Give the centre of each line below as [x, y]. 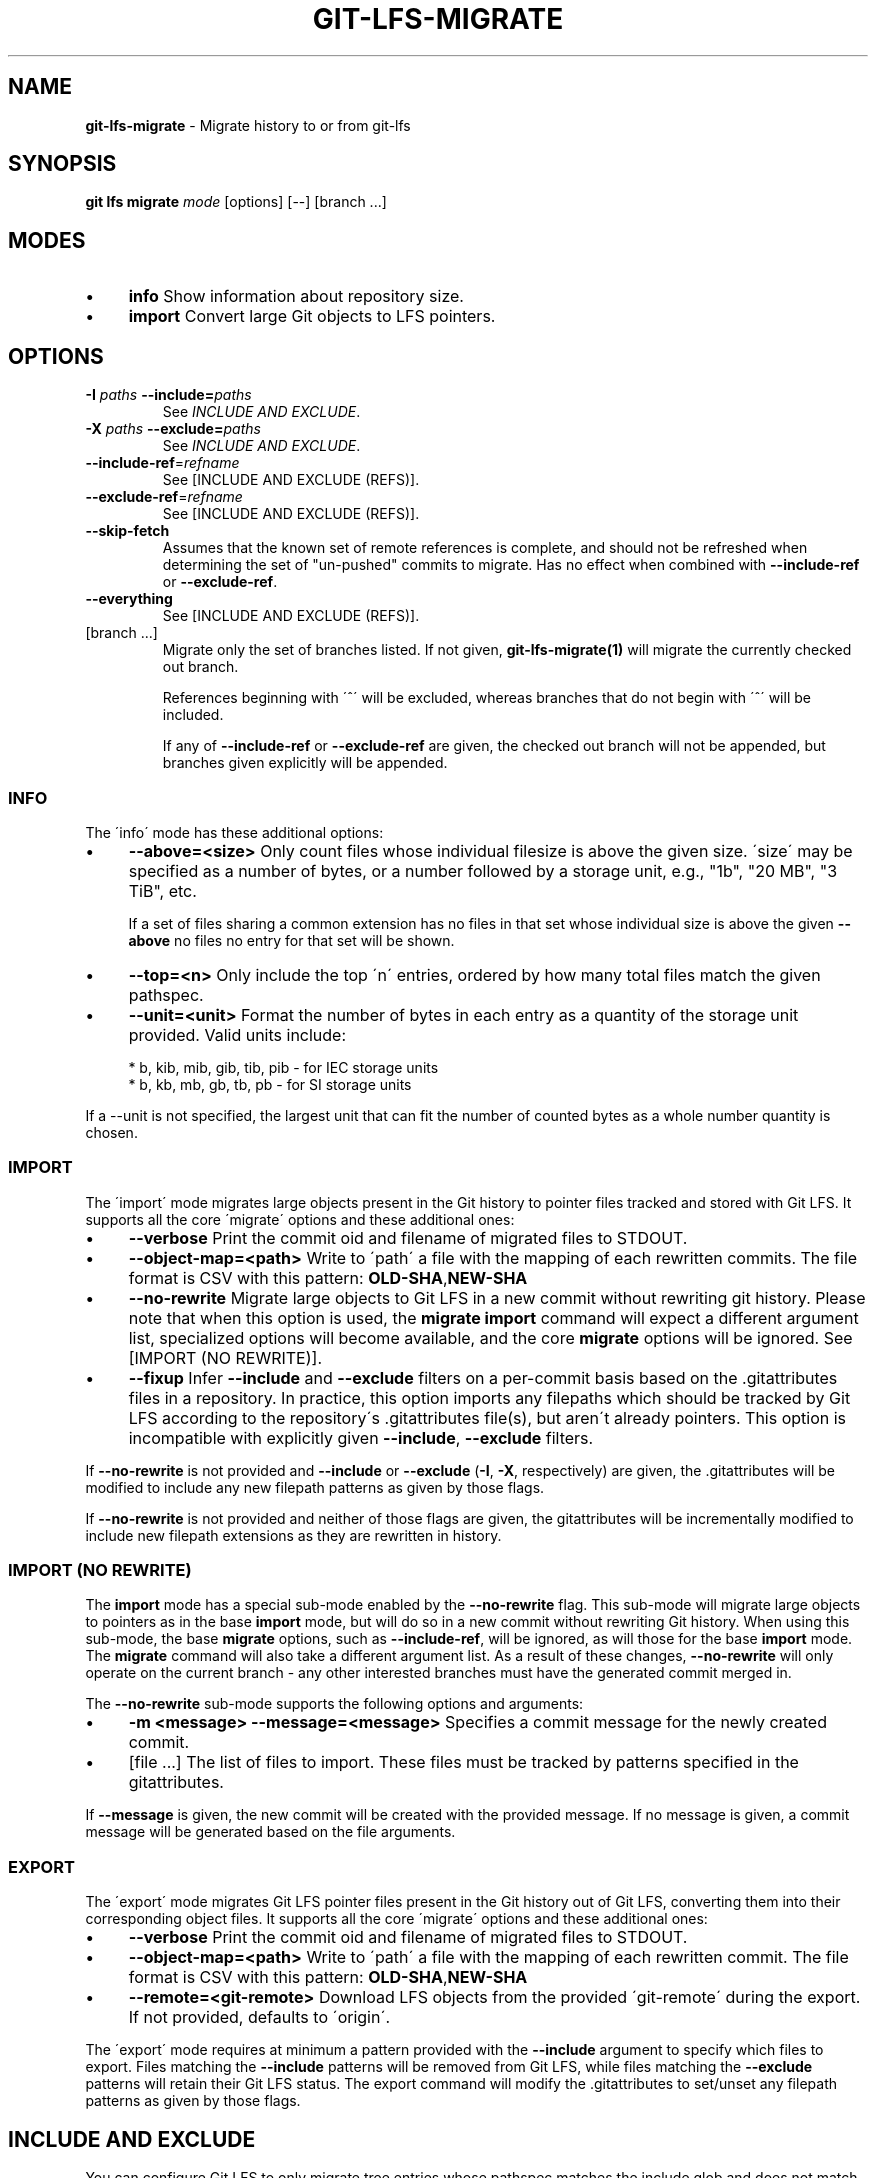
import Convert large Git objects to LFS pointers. [312, 316]
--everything [129, 599]
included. [193, 715]
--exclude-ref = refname [164, 497]
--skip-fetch [127, 531]
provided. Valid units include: [237, 1034]
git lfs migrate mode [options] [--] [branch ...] [236, 202]
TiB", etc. [162, 890]
